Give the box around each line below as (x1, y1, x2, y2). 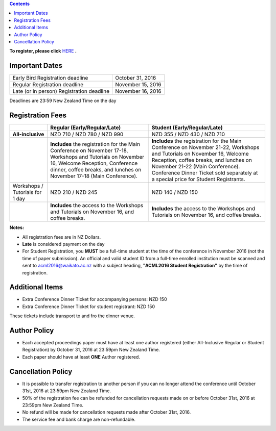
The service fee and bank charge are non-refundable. (22, 416, 135, 422)
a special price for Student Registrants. (151, 176, 245, 183)
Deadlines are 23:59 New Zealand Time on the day (9, 97, 117, 104)
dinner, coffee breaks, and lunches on (50, 166, 142, 173)
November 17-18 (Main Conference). (50, 172, 138, 180)
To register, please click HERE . (9, 48, 77, 54)
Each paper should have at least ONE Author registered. (22, 353, 141, 360)
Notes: (9, 224, 25, 231)
